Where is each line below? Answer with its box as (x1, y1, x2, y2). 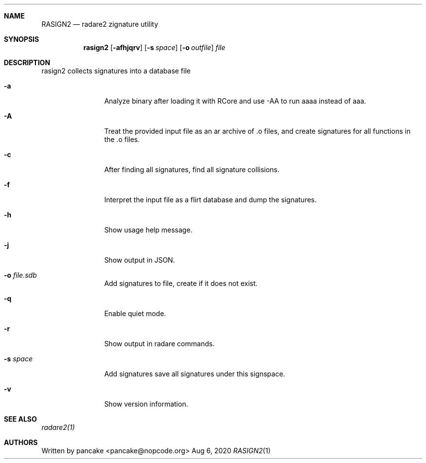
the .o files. (104, 135, 140, 143)
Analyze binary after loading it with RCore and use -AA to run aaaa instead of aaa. (104, 97, 366, 105)
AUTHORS (4, 438, 38, 446)
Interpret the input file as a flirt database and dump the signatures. (104, 196, 317, 204)
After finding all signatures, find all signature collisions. (104, 165, 280, 174)
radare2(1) (41, 423, 75, 431)
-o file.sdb (4, 271, 37, 279)
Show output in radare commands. (104, 339, 215, 348)
